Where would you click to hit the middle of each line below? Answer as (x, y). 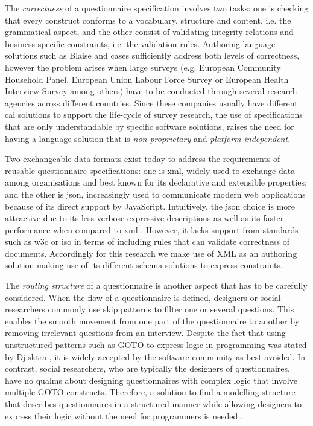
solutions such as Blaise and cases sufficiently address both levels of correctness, (152, 55)
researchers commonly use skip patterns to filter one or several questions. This (150, 309)
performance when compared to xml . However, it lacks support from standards (152, 229)
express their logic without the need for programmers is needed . (124, 415)
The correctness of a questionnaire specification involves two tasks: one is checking (157, 8)
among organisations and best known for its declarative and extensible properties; (156, 182)
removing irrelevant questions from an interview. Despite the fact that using (145, 333)
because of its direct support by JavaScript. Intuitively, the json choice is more (150, 206)
